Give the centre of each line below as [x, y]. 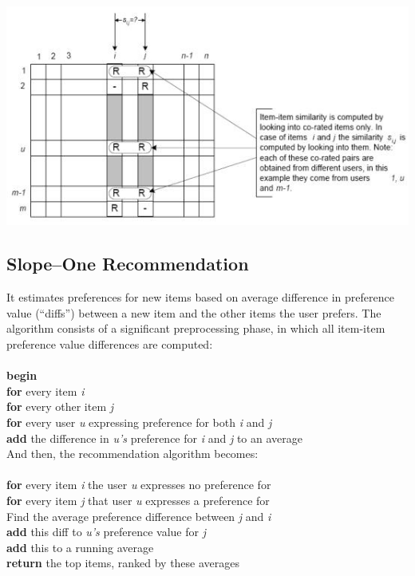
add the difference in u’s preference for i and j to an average [154, 438]
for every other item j [60, 406]
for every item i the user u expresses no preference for [139, 485]
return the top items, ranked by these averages [123, 563]
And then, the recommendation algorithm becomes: [132, 454]
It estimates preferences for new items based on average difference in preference [200, 297]
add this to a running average [80, 547]
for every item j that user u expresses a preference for [138, 500]
